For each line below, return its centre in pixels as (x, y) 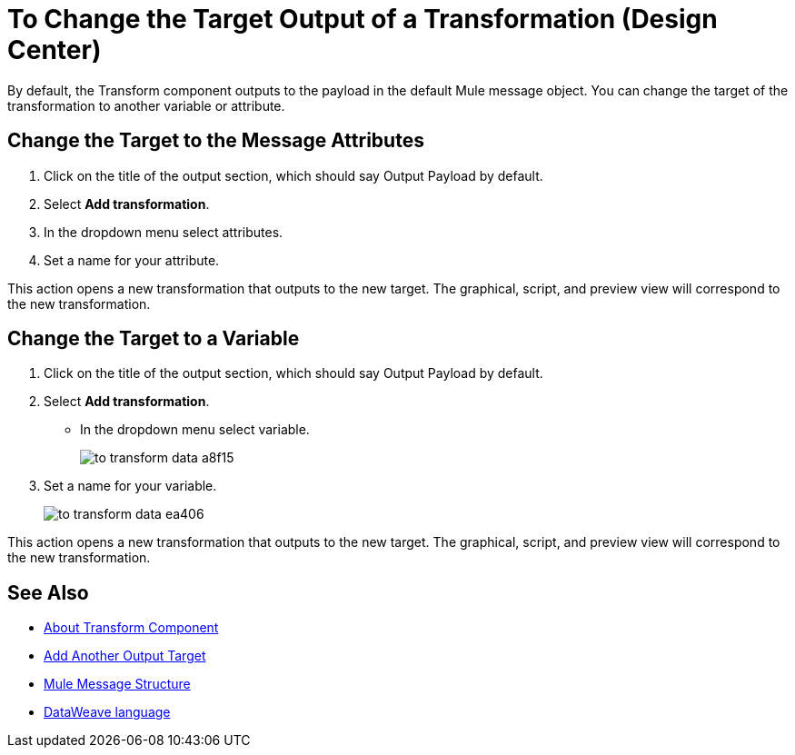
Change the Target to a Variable (154, 339)
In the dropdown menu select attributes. (164, 232)
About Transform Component (131, 628)
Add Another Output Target (125, 656)
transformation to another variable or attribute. (146, 105)
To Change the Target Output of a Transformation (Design (363, 19)
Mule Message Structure (117, 684)
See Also (48, 592)
